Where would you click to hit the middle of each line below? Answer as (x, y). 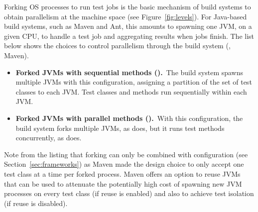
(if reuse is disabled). (36, 203)
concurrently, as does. (49, 138)
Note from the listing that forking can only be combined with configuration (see (126, 154)
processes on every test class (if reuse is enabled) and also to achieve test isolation (129, 193)
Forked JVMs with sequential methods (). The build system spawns (129, 72)
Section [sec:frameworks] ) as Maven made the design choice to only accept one (124, 164)
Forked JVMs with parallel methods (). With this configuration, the (129, 118)
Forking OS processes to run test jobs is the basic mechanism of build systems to (128, 6)
